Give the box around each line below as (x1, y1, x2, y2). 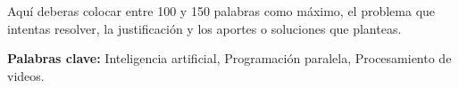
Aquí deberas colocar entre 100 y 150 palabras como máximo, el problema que (7, 2, 436, 20)
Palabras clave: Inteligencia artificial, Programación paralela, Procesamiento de (7, 49, 452, 68)
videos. (7, 66, 45, 84)
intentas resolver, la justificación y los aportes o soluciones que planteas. (7, 19, 402, 37)
